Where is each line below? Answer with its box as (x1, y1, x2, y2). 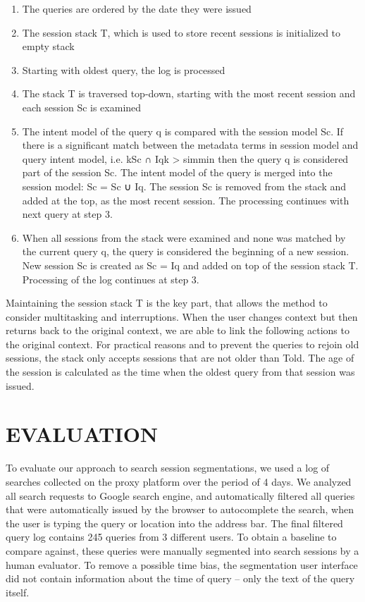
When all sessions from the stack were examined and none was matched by (22, 230, 346, 245)
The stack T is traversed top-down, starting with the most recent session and (22, 86, 356, 101)
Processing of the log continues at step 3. (22, 271, 199, 286)
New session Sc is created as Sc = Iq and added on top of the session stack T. (22, 257, 359, 272)
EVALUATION (6, 419, 159, 448)
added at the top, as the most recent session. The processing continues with (22, 192, 349, 207)
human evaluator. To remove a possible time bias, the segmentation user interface (6, 557, 358, 572)
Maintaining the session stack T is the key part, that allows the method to (6, 295, 328, 310)
